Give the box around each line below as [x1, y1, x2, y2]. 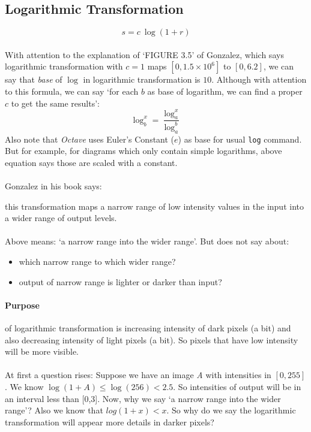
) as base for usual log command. [178, 132, 302, 145]
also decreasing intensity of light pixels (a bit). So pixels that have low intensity [5, 333, 298, 346]
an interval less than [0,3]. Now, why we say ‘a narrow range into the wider [5, 392, 281, 404]
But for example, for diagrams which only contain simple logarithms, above [5, 144, 282, 157]
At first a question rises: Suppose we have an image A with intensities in [5, 368, 271, 381]
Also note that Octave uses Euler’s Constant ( [5, 132, 175, 145]
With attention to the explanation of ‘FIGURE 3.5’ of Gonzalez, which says [5, 48, 284, 61]
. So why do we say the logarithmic [166, 404, 296, 416]
